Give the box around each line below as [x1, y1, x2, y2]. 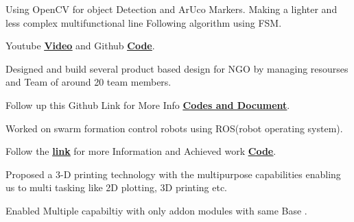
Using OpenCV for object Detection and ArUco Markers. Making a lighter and [5, 2, 338, 16]
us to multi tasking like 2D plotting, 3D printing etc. [5, 180, 227, 195]
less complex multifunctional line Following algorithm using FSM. [5, 15, 282, 29]
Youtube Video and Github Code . [5, 38, 155, 53]
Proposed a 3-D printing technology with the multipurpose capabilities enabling [5, 166, 341, 181]
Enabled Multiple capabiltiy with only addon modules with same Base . [5, 203, 307, 217]
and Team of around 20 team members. [5, 75, 172, 89]
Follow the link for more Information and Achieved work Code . [5, 144, 276, 158]
